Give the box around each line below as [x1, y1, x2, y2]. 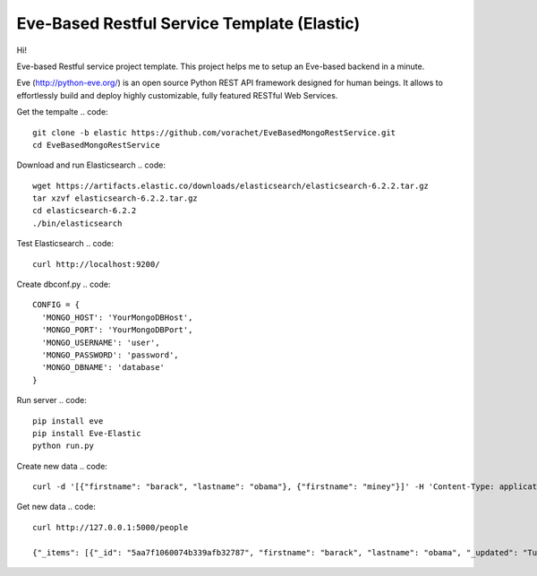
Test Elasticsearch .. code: [16, 238, 115, 249]
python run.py [32, 441, 94, 451]
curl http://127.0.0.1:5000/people [32, 522, 189, 532]
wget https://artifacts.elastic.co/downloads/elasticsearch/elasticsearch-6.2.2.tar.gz [32, 180, 430, 191]
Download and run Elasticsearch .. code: [16, 159, 166, 170]
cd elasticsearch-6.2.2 [32, 206, 137, 216]
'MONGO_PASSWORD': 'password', [41, 349, 179, 360]
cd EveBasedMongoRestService [32, 140, 160, 150]
